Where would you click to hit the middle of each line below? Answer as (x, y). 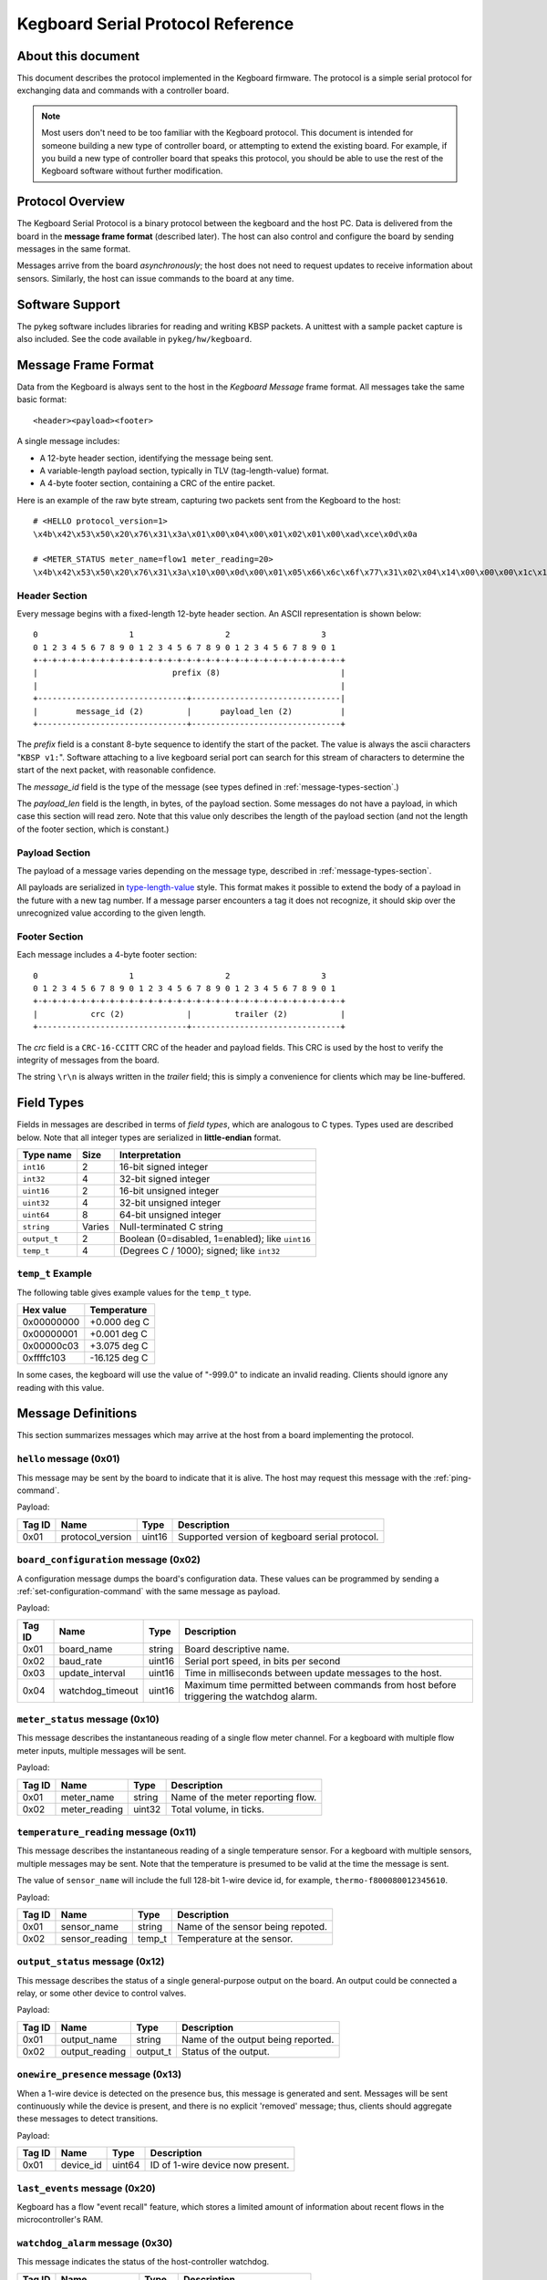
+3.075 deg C (119, 1346)
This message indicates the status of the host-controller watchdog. (143, 2262)
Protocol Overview (71, 202)
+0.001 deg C (119, 1334)
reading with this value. (61, 1387)
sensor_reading (94, 1938)
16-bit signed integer (164, 1167)
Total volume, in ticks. (217, 1808)
